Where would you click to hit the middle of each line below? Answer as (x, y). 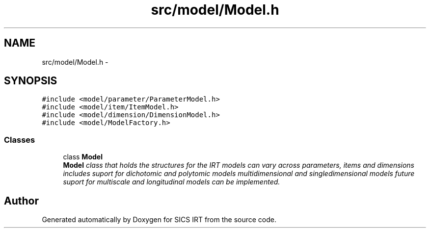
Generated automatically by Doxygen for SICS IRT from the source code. (159, 220)
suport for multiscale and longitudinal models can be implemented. (172, 182)
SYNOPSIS (31, 81)
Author (21, 201)
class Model (83, 157)
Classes (20, 140)
